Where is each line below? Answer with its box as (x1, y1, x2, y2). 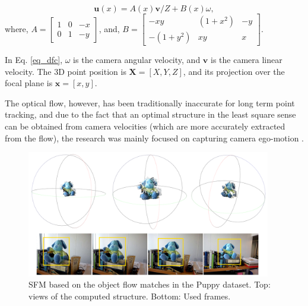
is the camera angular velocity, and (73, 53, 201, 66)
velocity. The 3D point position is (5, 65, 126, 77)
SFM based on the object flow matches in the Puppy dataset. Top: (28, 278, 271, 291)
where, (5, 22, 28, 34)
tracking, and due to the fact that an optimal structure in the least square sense (5, 108, 296, 121)
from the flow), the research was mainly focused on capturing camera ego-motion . (5, 131, 304, 144)
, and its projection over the (183, 65, 285, 77)
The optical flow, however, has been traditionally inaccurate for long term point (5, 96, 295, 109)
